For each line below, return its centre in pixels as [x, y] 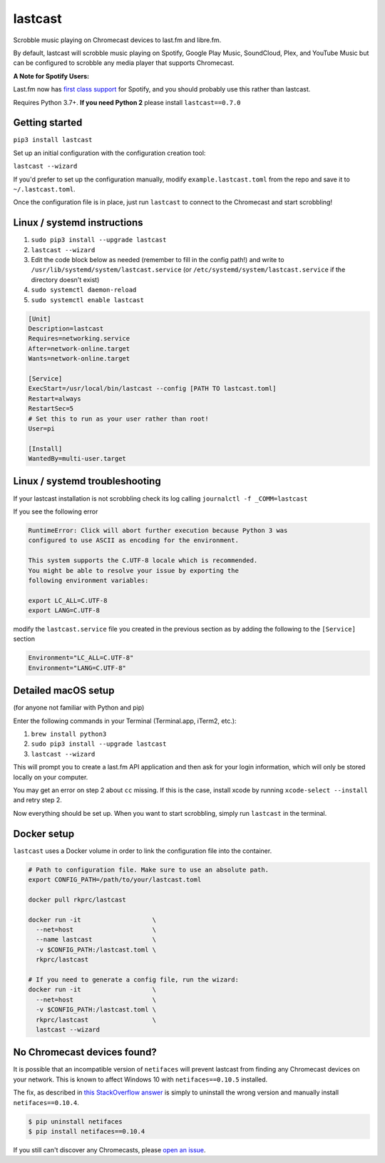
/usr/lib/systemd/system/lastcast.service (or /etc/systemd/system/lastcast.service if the [188, 270]
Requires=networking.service [79, 339]
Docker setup [44, 833]
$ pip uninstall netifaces [75, 1121]
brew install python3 [69, 734]
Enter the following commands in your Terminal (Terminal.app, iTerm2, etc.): [125, 721]
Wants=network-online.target [79, 359]
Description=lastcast [66, 328]
